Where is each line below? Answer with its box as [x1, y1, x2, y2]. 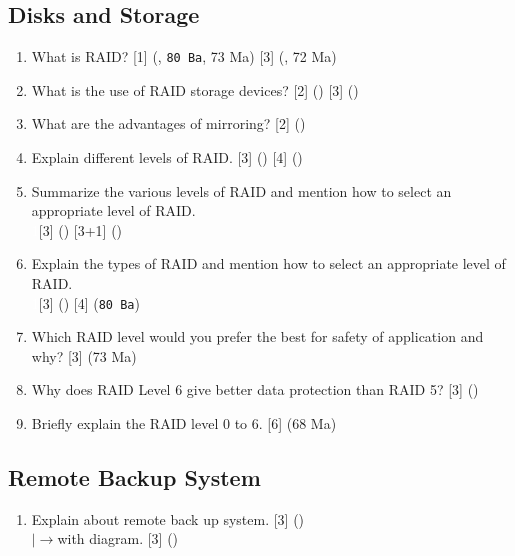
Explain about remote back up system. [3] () [31, 508, 305, 529]
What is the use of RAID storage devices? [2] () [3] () [31, 79, 359, 100]
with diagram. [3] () [57, 528, 179, 549]
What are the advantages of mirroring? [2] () [31, 113, 306, 134]
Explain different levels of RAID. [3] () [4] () [31, 147, 303, 168]
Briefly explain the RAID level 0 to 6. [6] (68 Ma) [31, 413, 337, 434]
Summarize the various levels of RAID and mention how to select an [31, 180, 452, 201]
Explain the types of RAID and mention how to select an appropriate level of [31, 253, 506, 274]
